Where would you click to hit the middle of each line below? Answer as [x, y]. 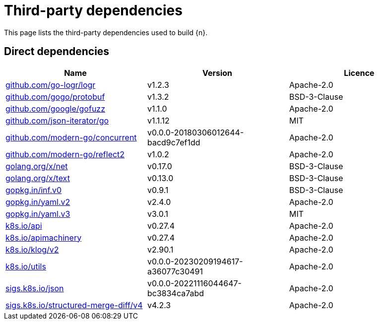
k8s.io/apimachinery [44, 237]
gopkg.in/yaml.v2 [38, 202]
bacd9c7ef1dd [174, 142]
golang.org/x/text [38, 178]
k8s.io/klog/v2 [32, 249]
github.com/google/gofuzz [56, 108]
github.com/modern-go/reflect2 [65, 154]
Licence [359, 73]
